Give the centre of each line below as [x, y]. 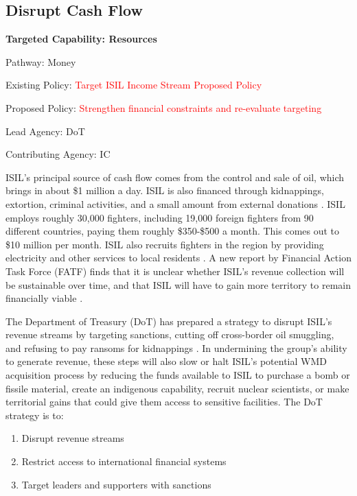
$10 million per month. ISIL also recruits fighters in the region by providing [165, 244]
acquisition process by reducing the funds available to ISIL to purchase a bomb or [178, 375]
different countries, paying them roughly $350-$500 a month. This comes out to [173, 231]
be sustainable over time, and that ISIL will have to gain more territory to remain [178, 284]
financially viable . [44, 298]
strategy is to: [35, 415]
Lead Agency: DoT [45, 131]
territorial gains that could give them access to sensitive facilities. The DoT [164, 402]
